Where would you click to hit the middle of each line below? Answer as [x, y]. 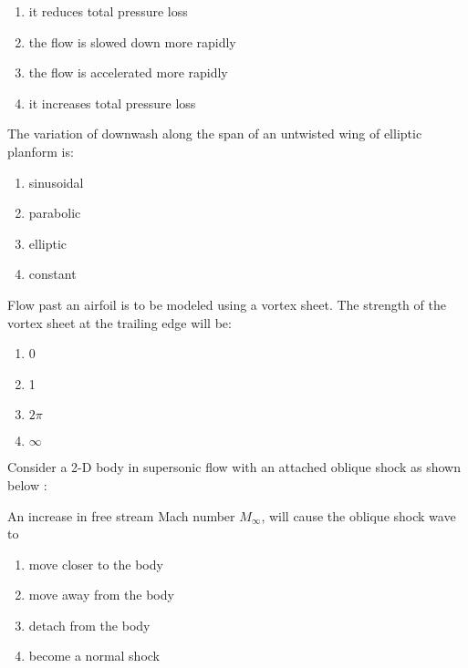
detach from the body [89, 625]
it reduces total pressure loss [108, 11]
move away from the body [101, 595]
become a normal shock [94, 656]
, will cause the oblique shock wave [359, 515]
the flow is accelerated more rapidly [128, 72]
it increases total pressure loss [112, 103]
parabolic [55, 213]
